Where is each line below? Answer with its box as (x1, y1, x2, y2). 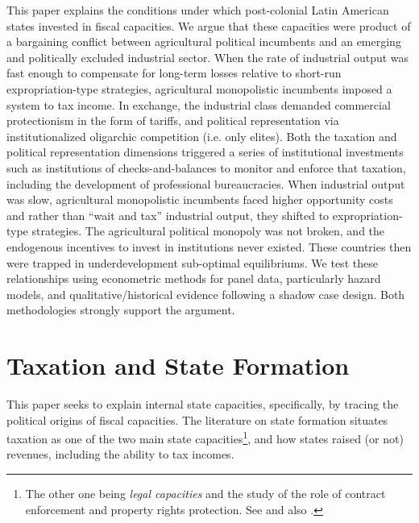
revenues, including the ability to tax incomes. (6, 446, 234, 463)
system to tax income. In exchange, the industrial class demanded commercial (6, 96, 391, 113)
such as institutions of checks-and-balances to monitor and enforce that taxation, (6, 159, 406, 176)
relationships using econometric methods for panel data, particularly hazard (6, 270, 381, 287)
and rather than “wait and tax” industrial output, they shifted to (6, 206, 330, 223)
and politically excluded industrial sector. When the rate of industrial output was (6, 48, 409, 65)
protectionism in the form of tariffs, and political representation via (6, 112, 339, 129)
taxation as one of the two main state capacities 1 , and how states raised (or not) (6, 428, 404, 446)
